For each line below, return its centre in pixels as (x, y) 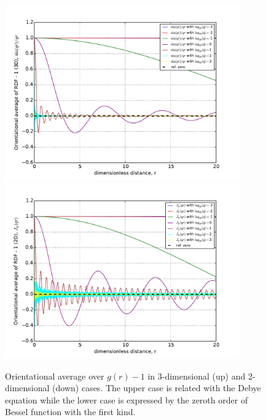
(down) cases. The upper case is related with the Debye (157, 388)
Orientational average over (55, 376)
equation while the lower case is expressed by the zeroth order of (127, 399)
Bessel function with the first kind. (70, 412)
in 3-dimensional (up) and (197, 376)
